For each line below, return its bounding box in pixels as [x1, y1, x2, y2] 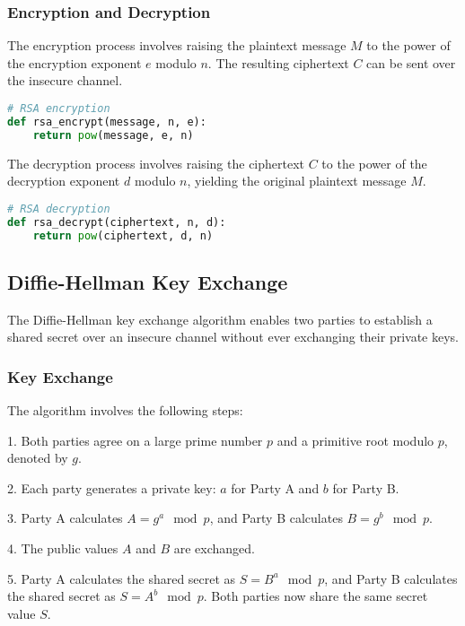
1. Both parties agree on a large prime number [7, 430, 263, 449]
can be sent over [366, 53, 456, 72]
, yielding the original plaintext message [187, 171, 407, 190]
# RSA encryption [7, 102, 110, 115]
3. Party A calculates [7, 509, 123, 527]
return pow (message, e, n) [32, 128, 194, 142]
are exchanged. [173, 539, 255, 558]
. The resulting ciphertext [207, 53, 349, 72]
